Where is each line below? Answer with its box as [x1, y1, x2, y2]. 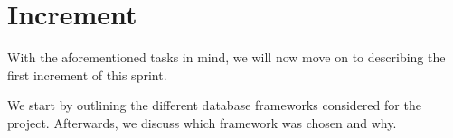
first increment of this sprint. [7, 65, 167, 84]
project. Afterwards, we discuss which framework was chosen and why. [7, 113, 397, 132]
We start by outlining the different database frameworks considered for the [7, 96, 421, 115]
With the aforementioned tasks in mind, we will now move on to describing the [7, 48, 446, 67]
